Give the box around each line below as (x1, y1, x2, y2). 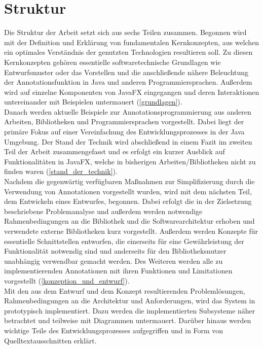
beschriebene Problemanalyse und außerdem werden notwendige (4, 205, 203, 216)
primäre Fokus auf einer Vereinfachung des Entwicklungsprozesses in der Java (4, 126, 245, 137)
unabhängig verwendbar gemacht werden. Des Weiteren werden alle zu (4, 255, 223, 266)
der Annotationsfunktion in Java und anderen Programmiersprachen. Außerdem (4, 77, 252, 87)
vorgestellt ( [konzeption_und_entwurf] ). (4, 275, 130, 286)
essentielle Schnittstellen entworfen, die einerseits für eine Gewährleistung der (4, 235, 244, 246)
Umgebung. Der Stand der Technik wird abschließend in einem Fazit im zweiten (4, 136, 252, 147)
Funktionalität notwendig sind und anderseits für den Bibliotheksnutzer (4, 246, 227, 256)
